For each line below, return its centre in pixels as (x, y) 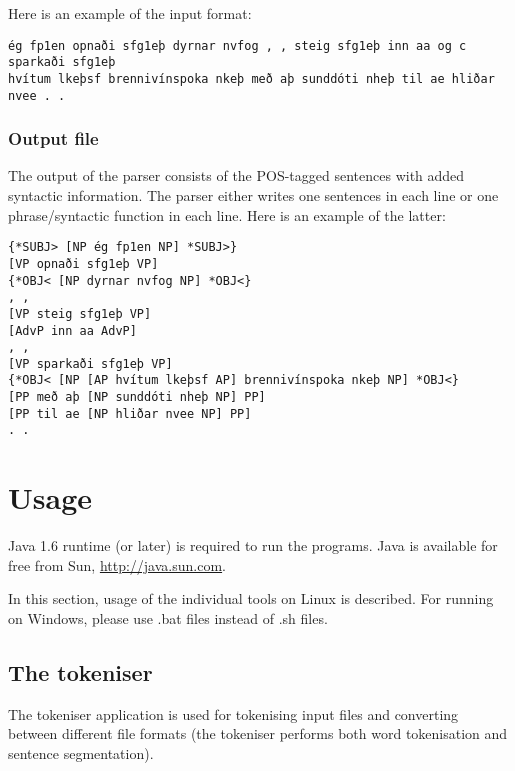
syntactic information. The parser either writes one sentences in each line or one (253, 195)
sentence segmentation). (81, 752)
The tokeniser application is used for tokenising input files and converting (233, 713)
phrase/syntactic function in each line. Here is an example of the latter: (227, 214)
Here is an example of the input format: (130, 13)
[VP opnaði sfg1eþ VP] (83, 263)
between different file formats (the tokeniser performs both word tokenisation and (258, 733)
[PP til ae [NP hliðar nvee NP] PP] (130, 413)
